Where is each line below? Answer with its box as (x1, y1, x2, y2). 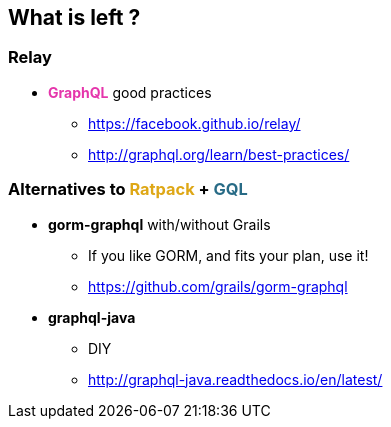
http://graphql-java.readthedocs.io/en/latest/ (88, 370, 383, 388)
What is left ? (8, 5, 141, 30)
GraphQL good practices (48, 83, 212, 101)
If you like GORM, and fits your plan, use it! (88, 246, 369, 264)
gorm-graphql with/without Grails (48, 215, 271, 233)
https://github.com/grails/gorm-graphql (88, 277, 348, 295)
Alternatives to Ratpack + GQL (8, 179, 248, 200)
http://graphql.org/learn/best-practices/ (88, 145, 350, 163)
